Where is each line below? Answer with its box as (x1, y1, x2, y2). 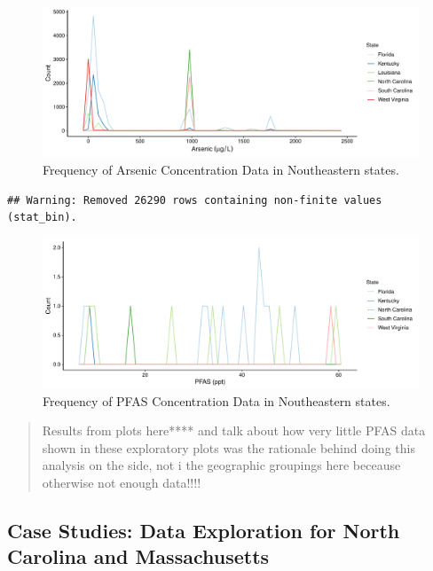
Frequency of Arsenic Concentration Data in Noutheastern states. (43, 160, 399, 178)
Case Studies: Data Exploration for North (7, 517, 400, 544)
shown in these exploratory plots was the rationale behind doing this (42, 438, 415, 457)
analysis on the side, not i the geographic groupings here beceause (42, 456, 401, 474)
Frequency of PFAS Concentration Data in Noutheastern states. (43, 391, 390, 410)
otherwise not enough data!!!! (42, 473, 201, 492)
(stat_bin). (7, 211, 77, 224)
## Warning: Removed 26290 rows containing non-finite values (7, 193, 382, 207)
